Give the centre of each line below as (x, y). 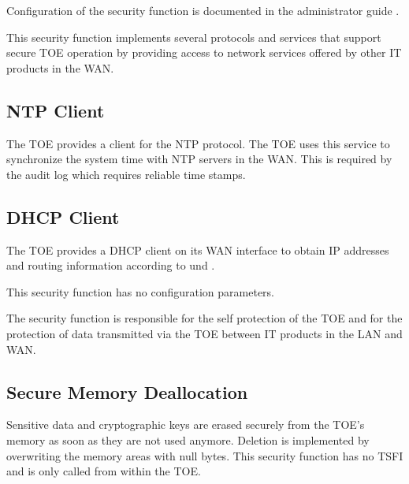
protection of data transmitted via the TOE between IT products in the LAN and (204, 333)
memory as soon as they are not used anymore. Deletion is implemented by (188, 439)
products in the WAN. (60, 67)
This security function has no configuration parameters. (140, 291)
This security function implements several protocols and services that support (194, 37)
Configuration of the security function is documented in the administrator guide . (203, 10)
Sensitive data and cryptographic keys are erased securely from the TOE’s (186, 424)
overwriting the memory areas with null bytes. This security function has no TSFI (205, 455)
